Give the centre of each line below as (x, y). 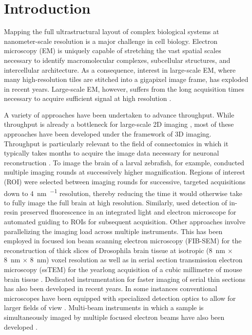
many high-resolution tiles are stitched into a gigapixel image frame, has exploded (126, 79)
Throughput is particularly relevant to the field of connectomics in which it (116, 143)
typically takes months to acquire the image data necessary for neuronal (112, 153)
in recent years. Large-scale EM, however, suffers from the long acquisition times (124, 89)
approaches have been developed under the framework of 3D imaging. (108, 134)
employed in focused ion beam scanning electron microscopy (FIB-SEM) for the (123, 241)
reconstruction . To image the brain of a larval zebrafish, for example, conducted (124, 162)
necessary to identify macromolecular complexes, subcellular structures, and (117, 60)
